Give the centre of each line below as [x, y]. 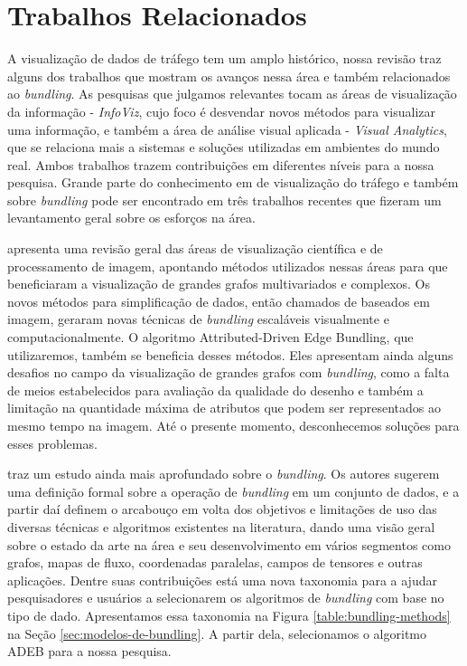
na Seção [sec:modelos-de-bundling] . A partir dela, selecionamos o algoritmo [217, 633]
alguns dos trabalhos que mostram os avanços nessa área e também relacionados [229, 76]
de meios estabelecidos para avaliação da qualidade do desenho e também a [215, 390]
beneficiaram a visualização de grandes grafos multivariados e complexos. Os [219, 284]
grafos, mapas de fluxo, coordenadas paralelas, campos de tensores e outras [215, 562]
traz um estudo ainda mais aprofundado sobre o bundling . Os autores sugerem [224, 474]
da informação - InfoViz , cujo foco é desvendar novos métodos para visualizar [222, 111]
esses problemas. [52, 443]
